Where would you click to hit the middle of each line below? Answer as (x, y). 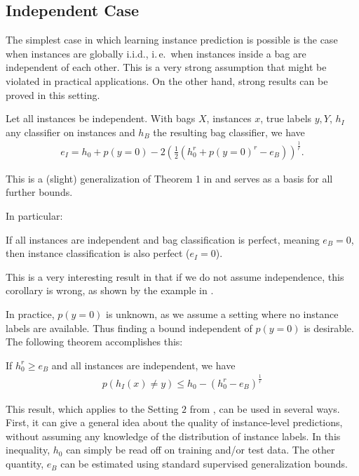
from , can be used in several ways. (265, 408)
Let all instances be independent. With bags (101, 118)
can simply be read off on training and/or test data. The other (201, 450)
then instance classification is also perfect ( (98, 253)
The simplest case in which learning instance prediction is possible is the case (172, 40)
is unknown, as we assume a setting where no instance (222, 313)
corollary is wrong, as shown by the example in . (110, 290)
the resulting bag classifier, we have (229, 132)
